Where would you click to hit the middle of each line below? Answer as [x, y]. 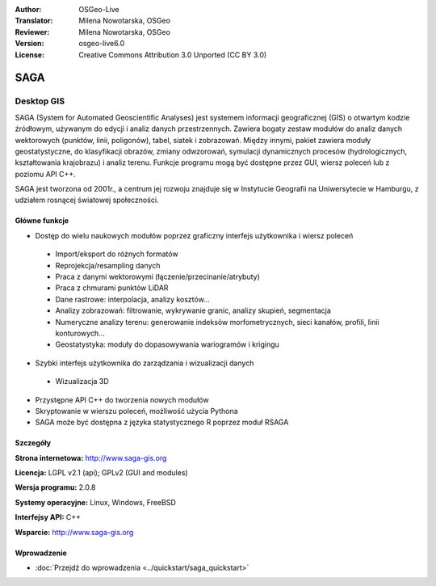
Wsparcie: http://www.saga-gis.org [74, 532]
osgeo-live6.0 [102, 44]
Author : [28, 9]
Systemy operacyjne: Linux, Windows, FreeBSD [96, 502]
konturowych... [80, 333]
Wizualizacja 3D [82, 382]
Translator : [34, 21]
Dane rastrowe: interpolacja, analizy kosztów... [132, 299]
